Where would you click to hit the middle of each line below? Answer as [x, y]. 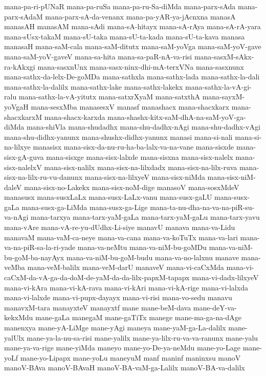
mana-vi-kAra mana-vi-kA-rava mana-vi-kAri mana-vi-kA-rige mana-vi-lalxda [126, 287]
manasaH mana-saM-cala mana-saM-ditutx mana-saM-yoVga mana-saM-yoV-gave [133, 46]
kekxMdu [19, 317]
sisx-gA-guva [24, 156]
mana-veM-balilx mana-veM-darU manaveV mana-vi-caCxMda [126, 267]
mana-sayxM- [224, 97]
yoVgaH [16, 106]
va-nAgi [16, 217]
